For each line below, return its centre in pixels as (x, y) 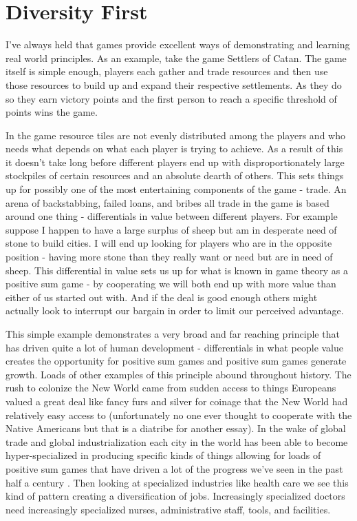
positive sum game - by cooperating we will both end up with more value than (171, 284)
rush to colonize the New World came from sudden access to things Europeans (171, 388)
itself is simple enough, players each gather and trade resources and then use (167, 71)
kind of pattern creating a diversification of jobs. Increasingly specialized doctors (175, 496)
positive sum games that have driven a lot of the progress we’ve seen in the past (174, 468)
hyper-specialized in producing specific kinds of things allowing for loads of (163, 455)
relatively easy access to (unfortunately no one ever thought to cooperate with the (179, 415)
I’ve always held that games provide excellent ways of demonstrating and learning (178, 44)
